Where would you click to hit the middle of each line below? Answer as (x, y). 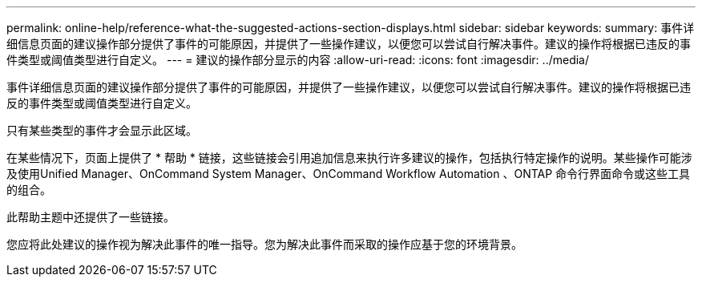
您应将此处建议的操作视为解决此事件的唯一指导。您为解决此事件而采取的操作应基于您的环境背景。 (264, 244)
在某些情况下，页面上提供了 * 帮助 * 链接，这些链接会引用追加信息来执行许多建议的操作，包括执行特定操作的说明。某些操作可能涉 (349, 158)
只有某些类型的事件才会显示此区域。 (102, 130)
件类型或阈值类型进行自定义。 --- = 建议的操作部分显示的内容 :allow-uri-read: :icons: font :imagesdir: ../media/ (298, 60)
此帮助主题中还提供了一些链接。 (91, 217)
